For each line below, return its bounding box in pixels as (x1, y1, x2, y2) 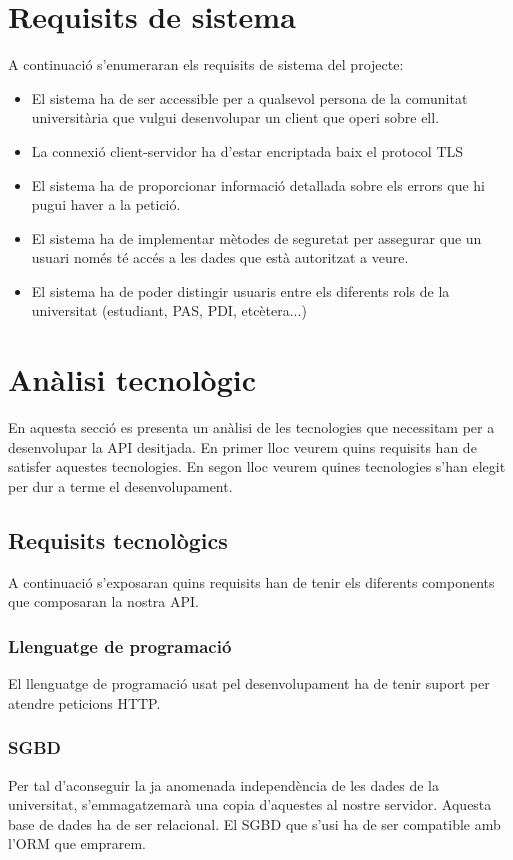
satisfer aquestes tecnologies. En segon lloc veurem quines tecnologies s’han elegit (8, 456, 506, 477)
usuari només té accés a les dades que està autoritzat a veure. (31, 247, 409, 268)
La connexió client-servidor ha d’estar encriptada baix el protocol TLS (31, 140, 464, 161)
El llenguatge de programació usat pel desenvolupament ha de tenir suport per (8, 673, 490, 694)
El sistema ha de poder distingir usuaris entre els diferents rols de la (31, 280, 450, 301)
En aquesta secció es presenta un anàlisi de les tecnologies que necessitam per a (8, 417, 495, 438)
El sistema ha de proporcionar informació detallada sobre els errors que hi (31, 174, 485, 195)
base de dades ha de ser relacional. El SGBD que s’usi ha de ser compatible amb (8, 813, 501, 834)
